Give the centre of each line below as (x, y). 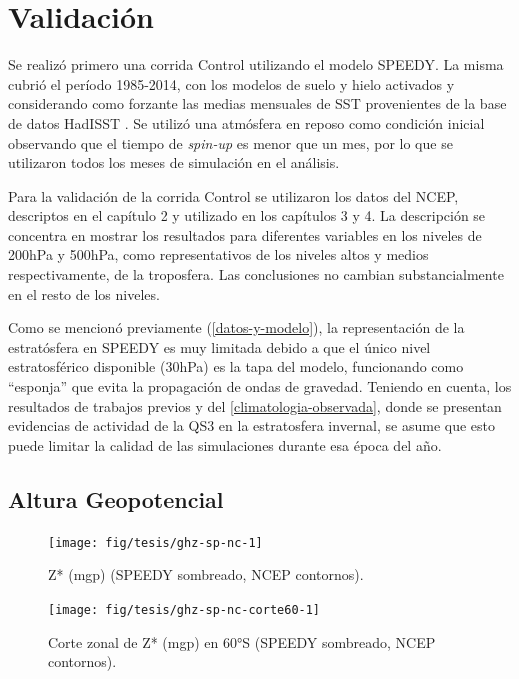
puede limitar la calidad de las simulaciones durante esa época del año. (225, 444)
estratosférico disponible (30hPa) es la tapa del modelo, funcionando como (236, 366)
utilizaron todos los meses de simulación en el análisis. (174, 162)
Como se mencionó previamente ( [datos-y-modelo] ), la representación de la (236, 327)
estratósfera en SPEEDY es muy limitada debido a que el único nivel (219, 346)
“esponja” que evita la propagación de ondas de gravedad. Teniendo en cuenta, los (260, 386)
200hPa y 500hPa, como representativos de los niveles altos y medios (218, 254)
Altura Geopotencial (116, 498)
